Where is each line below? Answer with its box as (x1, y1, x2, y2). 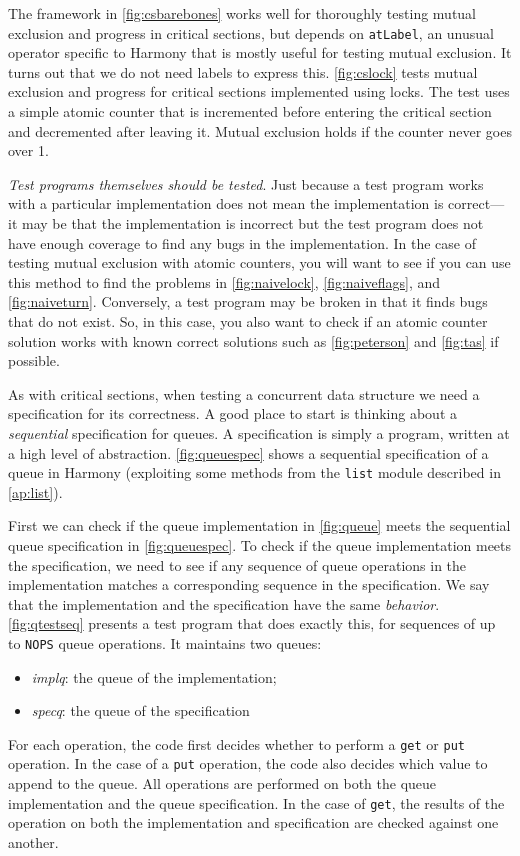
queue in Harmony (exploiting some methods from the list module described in (8, 462, 501, 483)
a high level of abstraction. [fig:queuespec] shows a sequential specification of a (8, 442, 489, 463)
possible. (8, 350, 60, 371)
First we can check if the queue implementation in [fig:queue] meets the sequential (8, 515, 511, 536)
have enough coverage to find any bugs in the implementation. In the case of (8, 232, 477, 253)
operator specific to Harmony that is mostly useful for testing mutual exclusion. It (8, 42, 512, 63)
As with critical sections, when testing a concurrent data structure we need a (8, 383, 480, 404)
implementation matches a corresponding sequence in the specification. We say (8, 574, 490, 595)
